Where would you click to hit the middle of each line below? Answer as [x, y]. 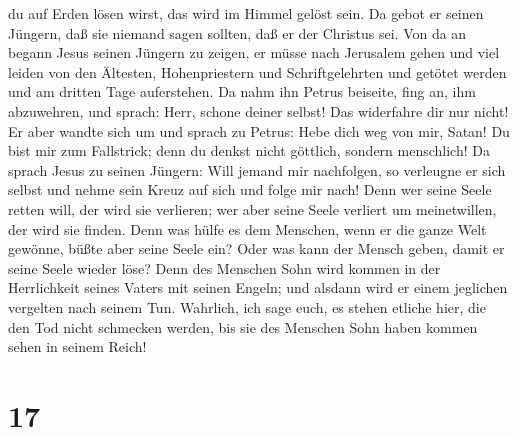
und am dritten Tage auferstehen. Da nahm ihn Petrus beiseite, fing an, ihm [242, 91]
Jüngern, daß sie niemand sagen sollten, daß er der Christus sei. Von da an [237, 32]
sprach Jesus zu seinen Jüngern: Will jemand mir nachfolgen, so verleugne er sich [257, 169]
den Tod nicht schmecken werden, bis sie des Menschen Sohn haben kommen [243, 326]
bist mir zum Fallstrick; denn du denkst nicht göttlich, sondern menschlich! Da [249, 150]
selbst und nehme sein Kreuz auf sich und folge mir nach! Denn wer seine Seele [250, 189]
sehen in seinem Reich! [77, 346]
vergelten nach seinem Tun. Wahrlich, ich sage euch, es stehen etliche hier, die [247, 306]
